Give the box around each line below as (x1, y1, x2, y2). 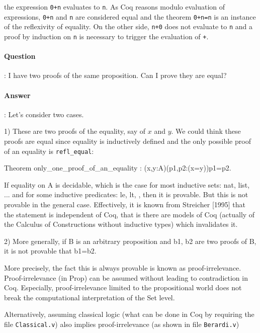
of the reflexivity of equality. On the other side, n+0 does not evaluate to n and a (4, 21, 253, 32)
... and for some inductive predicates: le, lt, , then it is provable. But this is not (4, 189, 248, 200)
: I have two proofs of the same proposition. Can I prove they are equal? (4, 70, 227, 80)
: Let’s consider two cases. (4, 109, 84, 119)
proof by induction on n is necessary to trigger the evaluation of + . (4, 31, 209, 41)
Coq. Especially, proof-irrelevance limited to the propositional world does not (4, 282, 242, 293)
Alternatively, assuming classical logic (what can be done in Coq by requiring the (4, 309, 254, 319)
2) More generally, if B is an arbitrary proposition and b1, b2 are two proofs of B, (4, 235, 256, 246)
